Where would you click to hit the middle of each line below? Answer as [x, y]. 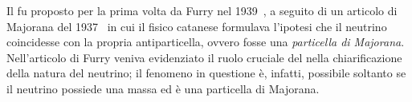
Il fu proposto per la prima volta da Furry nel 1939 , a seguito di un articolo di [202, 10]
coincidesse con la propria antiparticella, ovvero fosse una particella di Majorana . [206, 42]
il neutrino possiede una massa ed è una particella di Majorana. [163, 88]
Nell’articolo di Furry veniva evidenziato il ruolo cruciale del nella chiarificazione [204, 57]
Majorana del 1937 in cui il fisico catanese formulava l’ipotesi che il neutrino [197, 26]
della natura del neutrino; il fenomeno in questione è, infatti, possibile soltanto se [206, 73]
